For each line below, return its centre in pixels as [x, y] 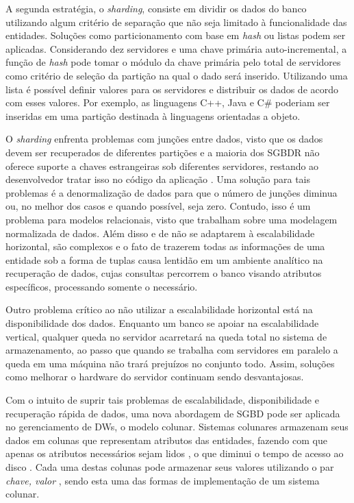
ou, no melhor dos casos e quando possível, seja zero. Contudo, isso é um [158, 206]
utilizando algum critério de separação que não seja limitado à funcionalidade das [176, 22]
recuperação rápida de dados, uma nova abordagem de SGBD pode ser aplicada [173, 413]
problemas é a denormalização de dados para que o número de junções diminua [172, 192]
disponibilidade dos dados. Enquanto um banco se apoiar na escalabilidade [162, 323]
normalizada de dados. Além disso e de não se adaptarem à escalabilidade [160, 233]
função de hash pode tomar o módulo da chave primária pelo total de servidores [173, 62]
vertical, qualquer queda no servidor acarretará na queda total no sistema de [166, 336]
